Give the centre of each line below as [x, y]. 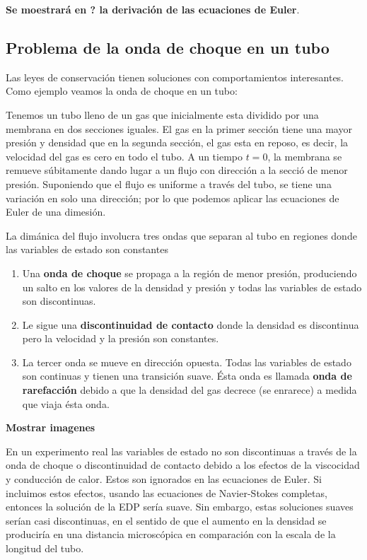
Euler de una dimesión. [56, 212]
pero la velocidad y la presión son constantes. [121, 338]
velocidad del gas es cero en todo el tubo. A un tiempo [124, 156]
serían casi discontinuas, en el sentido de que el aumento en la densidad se [166, 520]
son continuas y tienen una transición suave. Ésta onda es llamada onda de [187, 376]
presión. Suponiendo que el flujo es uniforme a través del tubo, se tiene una [169, 183]
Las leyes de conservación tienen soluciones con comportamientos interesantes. [175, 77]
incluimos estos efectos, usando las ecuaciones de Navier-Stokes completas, [167, 492]
